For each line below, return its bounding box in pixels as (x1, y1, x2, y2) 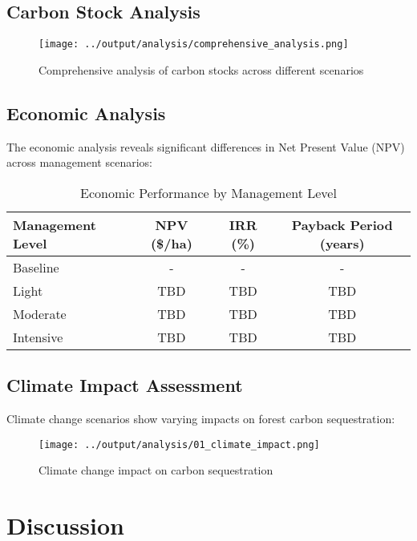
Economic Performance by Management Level (80, 183, 337, 202)
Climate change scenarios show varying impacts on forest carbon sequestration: (6, 410, 395, 427)
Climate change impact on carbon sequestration (38, 462, 273, 478)
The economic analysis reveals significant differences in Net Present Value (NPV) (6, 138, 405, 155)
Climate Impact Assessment (6, 373, 243, 398)
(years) (319, 233, 365, 252)
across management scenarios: (6, 154, 152, 171)
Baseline (13, 257, 59, 277)
